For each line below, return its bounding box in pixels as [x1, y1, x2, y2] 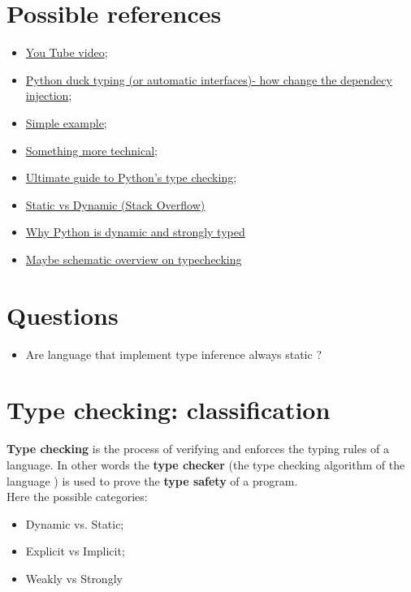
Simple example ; [25, 114, 107, 131]
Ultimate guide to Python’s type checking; [25, 169, 237, 186]
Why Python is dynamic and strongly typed [25, 223, 245, 240]
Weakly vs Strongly [25, 569, 123, 586]
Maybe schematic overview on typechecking [25, 250, 242, 267]
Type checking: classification [6, 393, 331, 426]
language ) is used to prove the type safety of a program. [6, 472, 298, 489]
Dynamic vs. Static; [25, 515, 124, 532]
